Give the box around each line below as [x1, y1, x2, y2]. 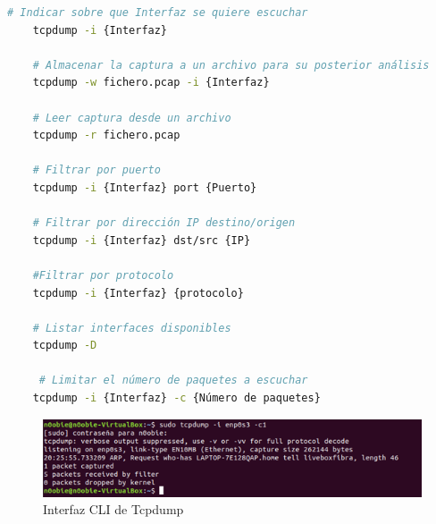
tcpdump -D [32, 339, 97, 352]
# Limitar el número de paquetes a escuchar [38, 374, 308, 387]
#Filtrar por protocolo [32, 268, 174, 282]
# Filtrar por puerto [32, 164, 161, 177]
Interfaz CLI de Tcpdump [43, 500, 184, 519]
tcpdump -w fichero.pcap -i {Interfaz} [32, 76, 270, 89]
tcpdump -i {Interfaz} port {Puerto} [32, 181, 257, 194]
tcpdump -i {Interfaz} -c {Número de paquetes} [32, 392, 321, 405]
